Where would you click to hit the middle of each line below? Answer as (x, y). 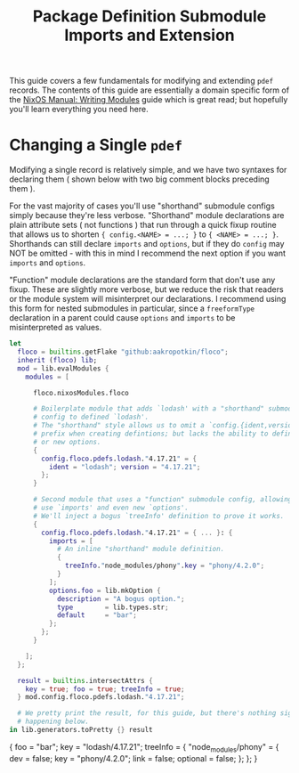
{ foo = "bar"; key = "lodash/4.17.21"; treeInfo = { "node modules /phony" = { (144, 748)
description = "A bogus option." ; (121, 598)
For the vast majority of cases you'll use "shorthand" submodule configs (142, 206)
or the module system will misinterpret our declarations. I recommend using (148, 299)
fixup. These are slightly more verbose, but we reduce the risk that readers (146, 289)
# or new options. (67, 442)
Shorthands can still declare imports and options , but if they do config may (147, 244)
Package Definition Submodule (149, 16)
